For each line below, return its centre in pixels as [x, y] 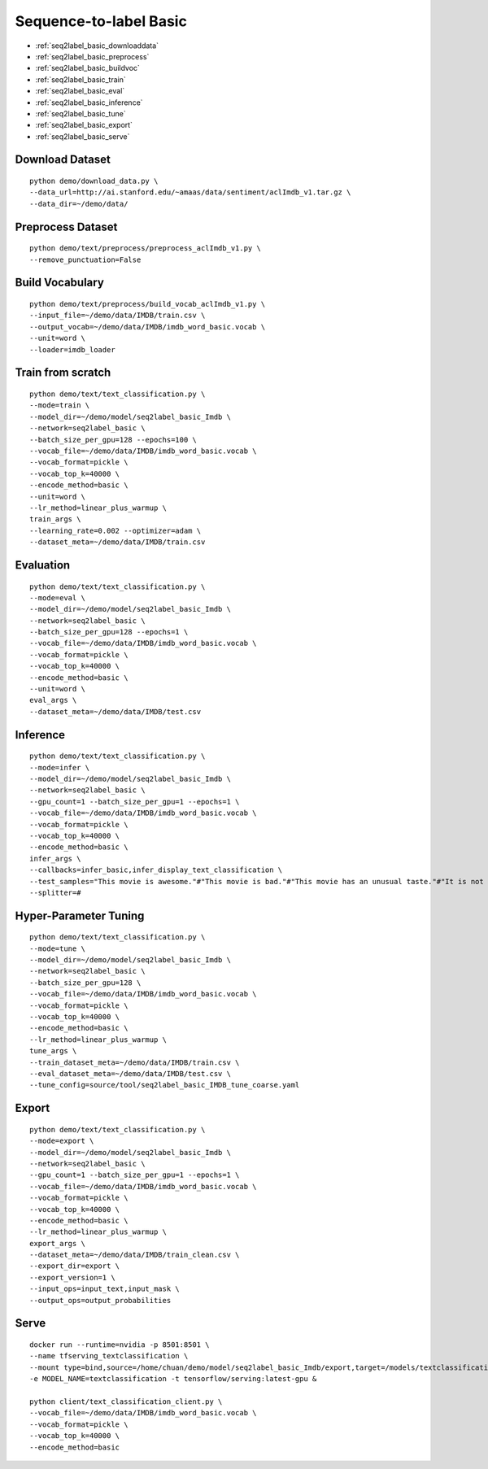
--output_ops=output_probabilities [100, 1300]
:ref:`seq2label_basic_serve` [83, 136]
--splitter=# [55, 892]
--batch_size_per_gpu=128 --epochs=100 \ [113, 440]
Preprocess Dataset [66, 227]
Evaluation [43, 565]
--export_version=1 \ [72, 1277]
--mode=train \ [60, 405]
